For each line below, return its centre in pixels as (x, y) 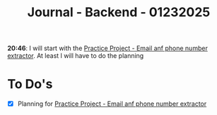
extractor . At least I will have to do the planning (76, 56)
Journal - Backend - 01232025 (119, 12)
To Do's (30, 84)
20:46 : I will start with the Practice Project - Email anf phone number (108, 48)
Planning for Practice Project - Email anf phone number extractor (112, 104)
